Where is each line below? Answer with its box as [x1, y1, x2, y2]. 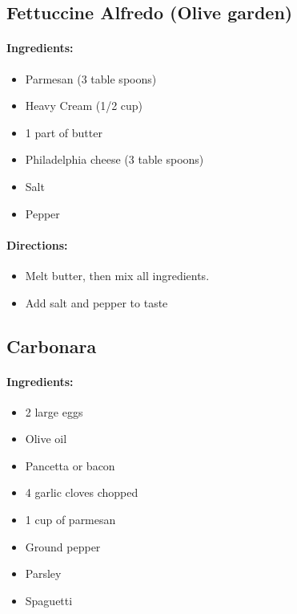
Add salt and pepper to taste [25, 294, 168, 311]
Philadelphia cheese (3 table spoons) [25, 151, 204, 168]
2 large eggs [25, 403, 83, 420]
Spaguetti [25, 592, 73, 608]
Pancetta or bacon [25, 457, 115, 474]
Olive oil [25, 430, 67, 447]
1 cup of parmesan [25, 511, 116, 528]
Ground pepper [25, 538, 101, 555]
